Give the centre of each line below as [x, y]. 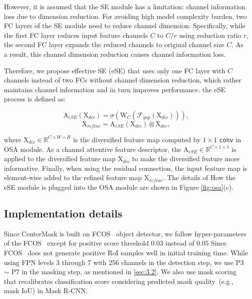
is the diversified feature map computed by [137, 139]
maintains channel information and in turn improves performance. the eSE [115, 89]
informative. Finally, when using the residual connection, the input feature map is [126, 168]
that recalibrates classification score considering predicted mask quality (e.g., [119, 281]
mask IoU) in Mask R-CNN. [46, 291]
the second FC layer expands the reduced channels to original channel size [114, 44]
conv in [230, 139]
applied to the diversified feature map [60, 158]
